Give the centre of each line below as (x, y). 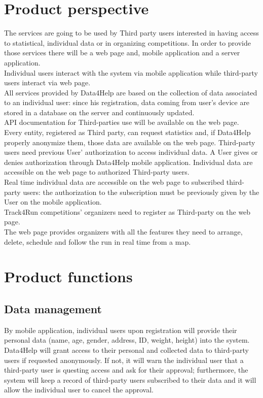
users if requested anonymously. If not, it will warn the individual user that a (124, 360)
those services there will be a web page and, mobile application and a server (122, 53)
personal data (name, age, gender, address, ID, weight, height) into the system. (127, 340)
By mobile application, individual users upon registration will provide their (121, 330)
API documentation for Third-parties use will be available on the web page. (122, 122)
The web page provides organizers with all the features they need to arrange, (123, 231)
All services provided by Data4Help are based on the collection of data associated (131, 92)
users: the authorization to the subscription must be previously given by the (141, 192)
